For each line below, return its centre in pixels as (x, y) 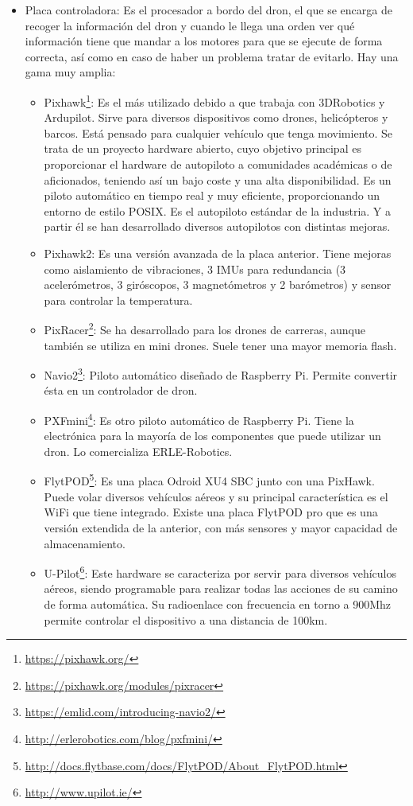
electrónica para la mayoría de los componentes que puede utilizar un (212, 436)
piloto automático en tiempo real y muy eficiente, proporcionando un (212, 195)
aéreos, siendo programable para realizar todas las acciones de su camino (221, 588)
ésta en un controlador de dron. (121, 390)
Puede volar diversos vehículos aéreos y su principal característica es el (216, 496)
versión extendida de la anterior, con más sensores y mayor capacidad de (221, 527)
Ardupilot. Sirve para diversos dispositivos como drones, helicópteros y (216, 117)
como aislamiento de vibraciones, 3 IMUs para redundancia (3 (195, 269)
